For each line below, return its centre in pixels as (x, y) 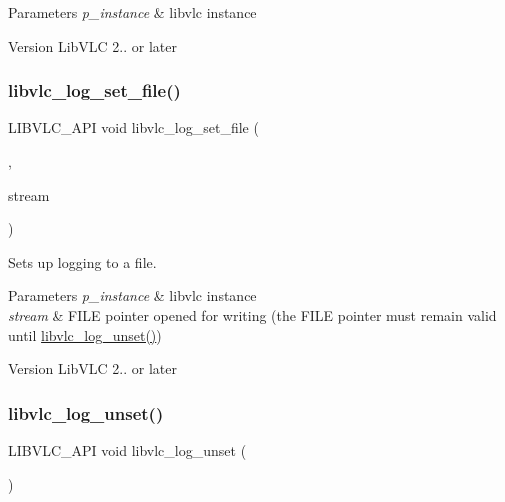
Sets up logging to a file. (82, 261)
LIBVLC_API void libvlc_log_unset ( (127, 449)
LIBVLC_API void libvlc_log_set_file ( (133, 127)
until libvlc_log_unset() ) (85, 334)
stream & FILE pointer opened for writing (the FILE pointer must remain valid (252, 314)
